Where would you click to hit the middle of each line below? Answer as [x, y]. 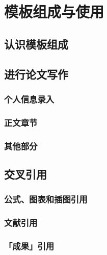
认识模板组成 [36, 44]
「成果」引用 [29, 246]
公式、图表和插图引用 [46, 199]
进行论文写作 [36, 74]
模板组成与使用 [54, 11]
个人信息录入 [29, 99]
